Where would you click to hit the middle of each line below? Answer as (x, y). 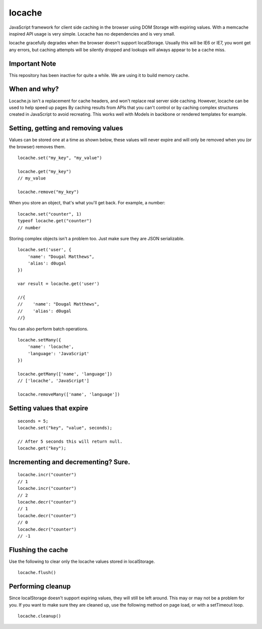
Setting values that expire (49, 408)
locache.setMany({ (40, 340)
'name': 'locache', (51, 347)
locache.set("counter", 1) (50, 214)
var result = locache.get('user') (58, 284)
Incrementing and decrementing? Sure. (70, 462)
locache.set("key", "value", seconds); (65, 428)
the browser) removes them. (37, 146)
